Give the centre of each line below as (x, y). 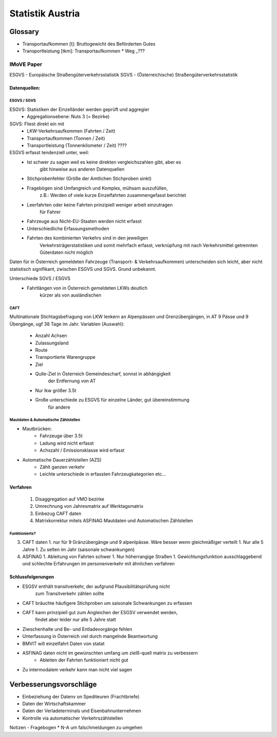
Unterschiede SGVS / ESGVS (40, 279)
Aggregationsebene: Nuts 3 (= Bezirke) (68, 117)
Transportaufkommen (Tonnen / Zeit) (66, 138)
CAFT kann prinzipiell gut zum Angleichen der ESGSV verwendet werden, (100, 613)
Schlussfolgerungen (32, 577)
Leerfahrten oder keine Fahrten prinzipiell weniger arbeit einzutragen (100, 205)
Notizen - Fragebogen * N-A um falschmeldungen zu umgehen (76, 728)
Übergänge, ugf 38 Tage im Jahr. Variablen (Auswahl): (67, 324)
